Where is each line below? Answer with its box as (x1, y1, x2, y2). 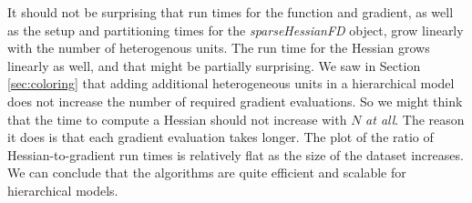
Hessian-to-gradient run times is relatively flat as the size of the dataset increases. (7, 145, 464, 164)
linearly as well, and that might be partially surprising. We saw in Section (7, 56, 421, 75)
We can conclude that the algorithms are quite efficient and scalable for (7, 163, 406, 182)
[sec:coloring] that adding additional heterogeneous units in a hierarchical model (7, 74, 455, 93)
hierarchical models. (7, 180, 118, 199)
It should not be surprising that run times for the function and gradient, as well (7, 3, 454, 21)
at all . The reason (365, 109, 465, 128)
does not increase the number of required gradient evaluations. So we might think (7, 91, 463, 110)
